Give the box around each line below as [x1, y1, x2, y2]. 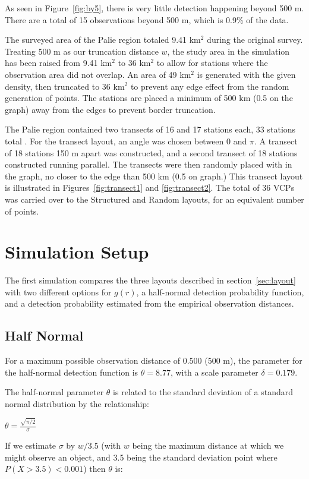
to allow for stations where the [156, 56, 268, 69]
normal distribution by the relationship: [5, 397, 149, 409]
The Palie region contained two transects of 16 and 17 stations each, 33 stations [5, 123, 296, 135]
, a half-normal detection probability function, [136, 285, 304, 298]
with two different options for [5, 285, 112, 298]
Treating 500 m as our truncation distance [5, 45, 159, 57]
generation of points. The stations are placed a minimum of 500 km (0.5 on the [5, 92, 293, 104]
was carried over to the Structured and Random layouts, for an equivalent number [5, 193, 304, 205]
